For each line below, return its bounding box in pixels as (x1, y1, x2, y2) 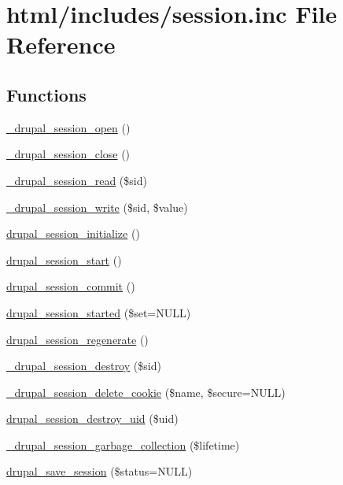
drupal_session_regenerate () (6, 331, 149, 347)
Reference (6, 28, 116, 61)
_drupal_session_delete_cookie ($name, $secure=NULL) (6, 383, 286, 400)
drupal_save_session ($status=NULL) (6, 463, 193, 479)
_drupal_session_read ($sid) (6, 172, 147, 188)
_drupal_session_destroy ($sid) (6, 357, 161, 374)
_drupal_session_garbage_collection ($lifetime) (6, 436, 240, 453)
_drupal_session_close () (6, 146, 131, 162)
